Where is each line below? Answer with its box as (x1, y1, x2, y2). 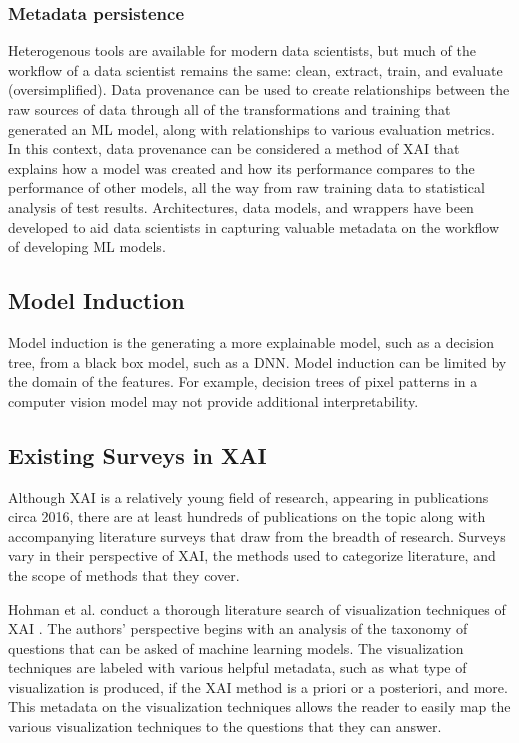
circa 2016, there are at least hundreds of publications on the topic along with (8, 506, 486, 527)
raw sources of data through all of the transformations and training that (8, 99, 451, 119)
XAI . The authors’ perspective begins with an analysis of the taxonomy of (8, 618, 468, 639)
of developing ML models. (8, 236, 166, 257)
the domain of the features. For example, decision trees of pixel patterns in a (8, 371, 478, 392)
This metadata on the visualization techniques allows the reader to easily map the (8, 696, 511, 717)
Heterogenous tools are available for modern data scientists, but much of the (8, 40, 476, 61)
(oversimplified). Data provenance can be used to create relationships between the (8, 79, 510, 100)
